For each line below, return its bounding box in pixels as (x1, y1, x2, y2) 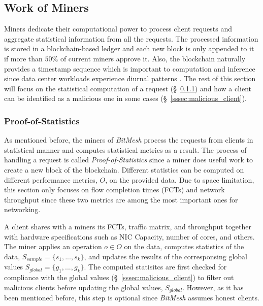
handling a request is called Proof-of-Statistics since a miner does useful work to (4, 154, 253, 165)
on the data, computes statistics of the (124, 241, 244, 252)
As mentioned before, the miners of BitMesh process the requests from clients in (4, 134, 253, 145)
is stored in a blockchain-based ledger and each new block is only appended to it (4, 43, 254, 54)
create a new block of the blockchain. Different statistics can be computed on (4, 164, 244, 175)
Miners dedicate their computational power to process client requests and (4, 23, 232, 34)
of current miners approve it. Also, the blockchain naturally (60, 53, 246, 63)
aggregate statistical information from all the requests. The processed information (4, 33, 258, 44)
